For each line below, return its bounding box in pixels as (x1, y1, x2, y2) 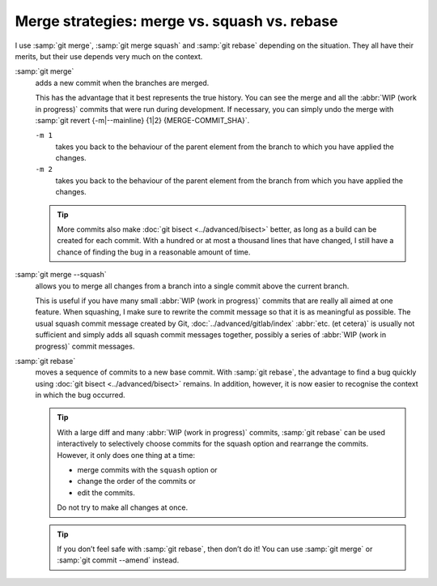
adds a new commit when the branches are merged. (35, 78, 210, 88)
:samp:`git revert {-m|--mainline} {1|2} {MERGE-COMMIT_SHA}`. (35, 115, 250, 125)
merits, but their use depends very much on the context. (15, 51, 203, 61)
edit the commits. (77, 487, 135, 498)
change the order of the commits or (77, 477, 196, 486)
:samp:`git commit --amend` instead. (57, 555, 180, 565)
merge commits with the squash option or (77, 465, 218, 475)
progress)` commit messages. (35, 341, 135, 351)
